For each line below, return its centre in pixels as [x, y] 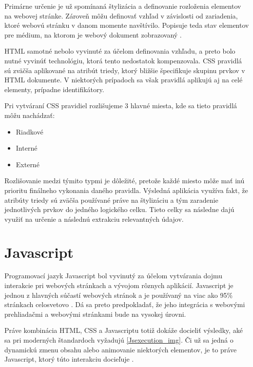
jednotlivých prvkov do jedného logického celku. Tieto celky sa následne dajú [119, 209]
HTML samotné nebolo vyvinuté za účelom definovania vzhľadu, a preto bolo [120, 51]
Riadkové [29, 131]
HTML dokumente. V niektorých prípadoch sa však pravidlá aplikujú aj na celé [124, 80]
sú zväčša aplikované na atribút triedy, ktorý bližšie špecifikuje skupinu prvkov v [125, 70]
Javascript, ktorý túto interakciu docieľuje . [69, 359]
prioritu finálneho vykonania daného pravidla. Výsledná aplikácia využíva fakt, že [126, 190]
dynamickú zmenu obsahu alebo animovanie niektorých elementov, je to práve [121, 349]
